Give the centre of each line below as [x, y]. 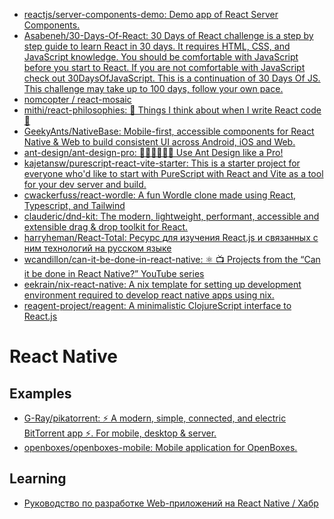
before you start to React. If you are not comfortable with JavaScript [164, 67]
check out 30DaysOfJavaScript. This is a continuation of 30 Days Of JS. [172, 78]
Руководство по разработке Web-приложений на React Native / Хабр [171, 503]
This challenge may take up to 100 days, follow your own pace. [153, 88]
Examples [40, 393]
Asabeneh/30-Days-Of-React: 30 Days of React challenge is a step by [168, 35]
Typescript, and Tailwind [74, 205]
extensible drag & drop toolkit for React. [106, 227]
